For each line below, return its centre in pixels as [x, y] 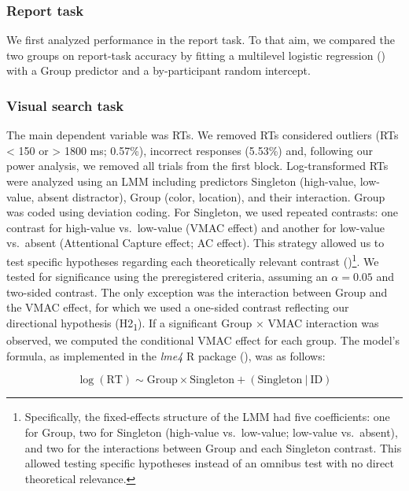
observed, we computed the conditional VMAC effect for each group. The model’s [203, 340]
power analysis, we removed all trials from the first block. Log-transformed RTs [197, 166]
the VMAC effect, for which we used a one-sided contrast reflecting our [178, 307]
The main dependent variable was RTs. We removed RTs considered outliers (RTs [203, 135]
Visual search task [65, 105]
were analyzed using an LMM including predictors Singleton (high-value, [182, 181]
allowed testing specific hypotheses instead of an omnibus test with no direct [209, 463]
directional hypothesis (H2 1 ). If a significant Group [129, 324]
